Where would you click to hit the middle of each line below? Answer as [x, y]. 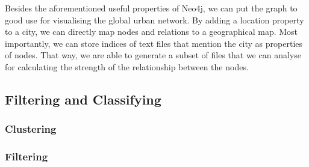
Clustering [31, 129]
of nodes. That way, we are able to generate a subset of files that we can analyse [153, 55]
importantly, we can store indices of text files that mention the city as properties [154, 43]
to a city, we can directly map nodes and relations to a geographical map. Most [151, 32]
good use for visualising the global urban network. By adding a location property [154, 20]
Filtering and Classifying [83, 99]
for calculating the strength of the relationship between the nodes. [127, 66]
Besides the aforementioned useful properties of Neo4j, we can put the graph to [151, 8]
